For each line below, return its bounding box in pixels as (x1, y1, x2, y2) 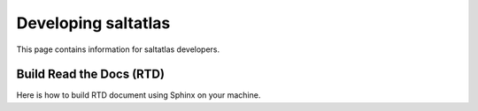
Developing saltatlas (16, 13, 171, 33)
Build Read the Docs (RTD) (16, 67, 166, 82)
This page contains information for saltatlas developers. (16, 44, 220, 55)
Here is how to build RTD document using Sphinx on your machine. (16, 90, 261, 100)
